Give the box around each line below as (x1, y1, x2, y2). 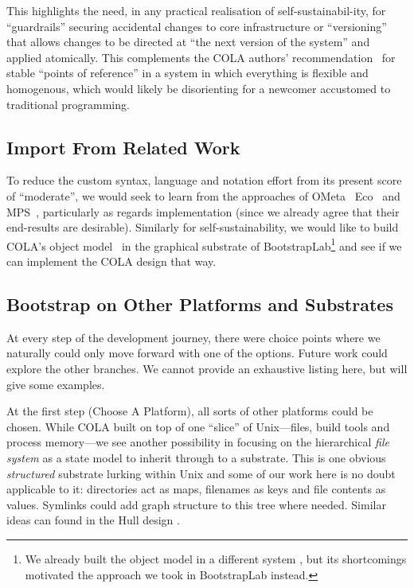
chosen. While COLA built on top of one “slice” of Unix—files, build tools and (6, 418, 390, 434)
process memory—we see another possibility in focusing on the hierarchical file (6, 434, 389, 450)
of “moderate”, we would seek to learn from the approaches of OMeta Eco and (6, 187, 400, 204)
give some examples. (6, 376, 105, 392)
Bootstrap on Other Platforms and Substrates (6, 291, 393, 316)
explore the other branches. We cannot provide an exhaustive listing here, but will (6, 360, 408, 376)
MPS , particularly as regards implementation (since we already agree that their (6, 203, 400, 220)
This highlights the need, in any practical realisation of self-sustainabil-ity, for (6, 2, 386, 18)
